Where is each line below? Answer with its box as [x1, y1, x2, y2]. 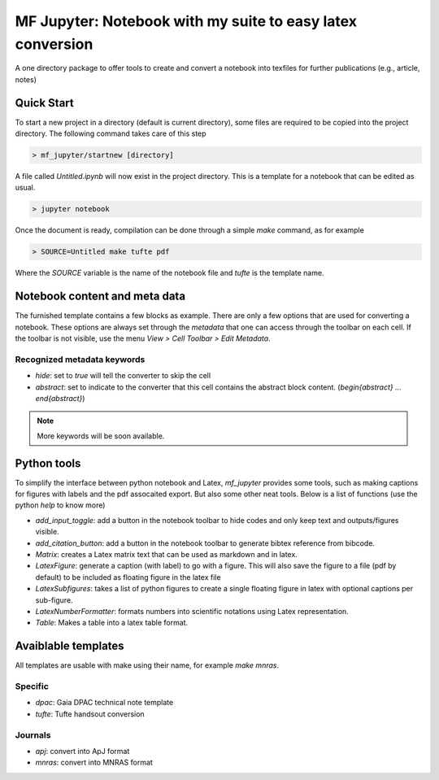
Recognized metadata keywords [15, 354, 146, 365]
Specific [15, 680, 49, 691]
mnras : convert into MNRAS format [35, 757, 154, 768]
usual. [15, 183, 36, 193]
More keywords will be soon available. [37, 431, 165, 441]
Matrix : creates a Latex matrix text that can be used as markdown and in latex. [35, 549, 298, 559]
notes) [15, 74, 37, 85]
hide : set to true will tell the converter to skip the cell [35, 371, 211, 381]
